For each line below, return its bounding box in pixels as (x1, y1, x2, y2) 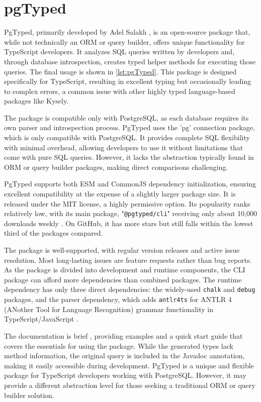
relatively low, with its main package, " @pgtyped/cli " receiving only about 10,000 (4, 208, 257, 219)
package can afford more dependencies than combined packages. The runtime (4, 274, 242, 284)
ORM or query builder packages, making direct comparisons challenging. (4, 161, 228, 172)
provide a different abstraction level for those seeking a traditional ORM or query (4, 379, 255, 390)
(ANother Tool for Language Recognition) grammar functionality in (4, 304, 213, 314)
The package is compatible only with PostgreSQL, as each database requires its (4, 112, 249, 123)
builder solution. (4, 389, 54, 400)
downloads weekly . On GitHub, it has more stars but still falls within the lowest (4, 218, 253, 228)
